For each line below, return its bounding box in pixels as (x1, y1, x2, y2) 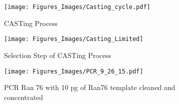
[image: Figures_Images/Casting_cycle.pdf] (4, 3, 151, 10)
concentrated (4, 91, 43, 102)
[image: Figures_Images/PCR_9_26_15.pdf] (4, 67, 144, 75)
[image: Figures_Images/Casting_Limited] (4, 35, 144, 43)
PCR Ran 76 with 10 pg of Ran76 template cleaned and (4, 82, 176, 92)
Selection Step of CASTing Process (4, 49, 111, 60)
